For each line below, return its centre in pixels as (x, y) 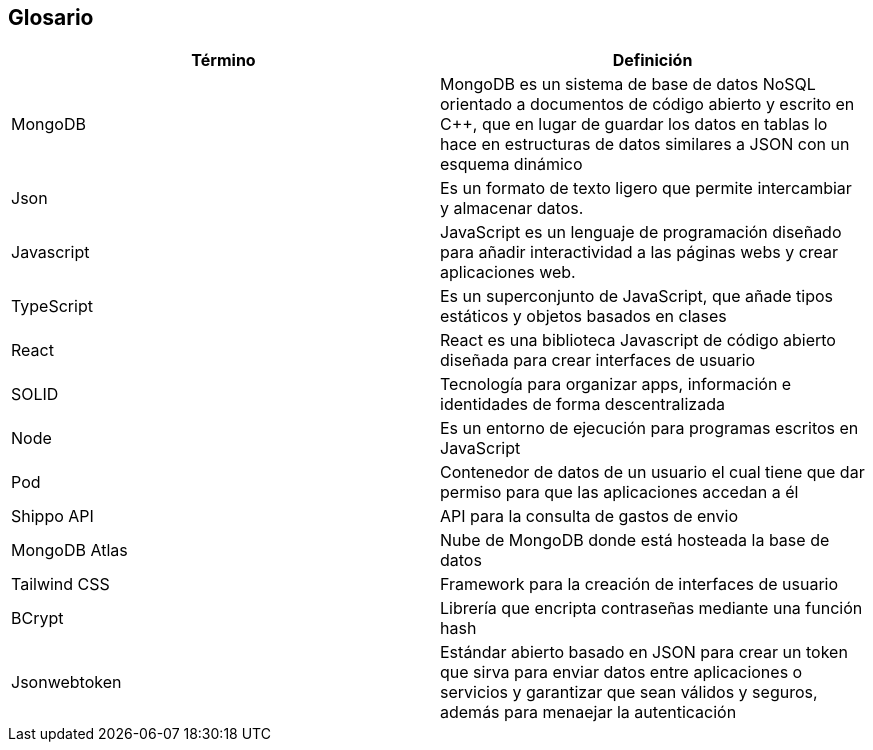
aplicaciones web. (508, 272)
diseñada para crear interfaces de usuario (598, 360)
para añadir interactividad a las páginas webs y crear (639, 252)
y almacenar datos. (512, 208)
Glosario (51, 17)
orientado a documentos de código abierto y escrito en (647, 104)
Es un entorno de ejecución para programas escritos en (649, 428)
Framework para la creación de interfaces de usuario (639, 584)
